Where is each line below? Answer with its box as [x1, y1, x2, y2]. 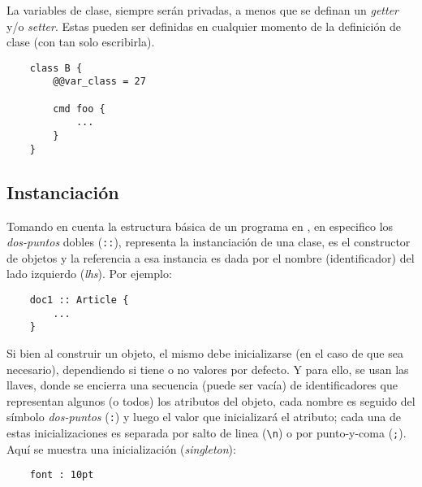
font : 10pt [29, 469, 94, 481]
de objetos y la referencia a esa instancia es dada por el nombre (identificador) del [6, 249, 415, 266]
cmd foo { [53, 102, 105, 115]
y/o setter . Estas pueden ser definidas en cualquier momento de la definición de [6, 17, 401, 34]
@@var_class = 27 [53, 76, 146, 88]
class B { [29, 62, 83, 74]
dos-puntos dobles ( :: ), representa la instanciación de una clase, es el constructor [6, 233, 411, 250]
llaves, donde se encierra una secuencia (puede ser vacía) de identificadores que [6, 376, 398, 394]
